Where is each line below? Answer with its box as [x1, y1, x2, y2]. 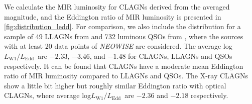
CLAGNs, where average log [4, 90, 91, 100]
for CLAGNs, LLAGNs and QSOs [128, 50, 232, 61]
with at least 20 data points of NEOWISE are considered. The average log [4, 41, 232, 51]
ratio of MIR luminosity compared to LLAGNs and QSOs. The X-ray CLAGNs [4, 70, 248, 81]
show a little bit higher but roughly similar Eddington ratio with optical [4, 80, 226, 90]
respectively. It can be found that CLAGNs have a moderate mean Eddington [4, 60, 243, 71]
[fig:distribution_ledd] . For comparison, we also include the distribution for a [4, 21, 241, 32]
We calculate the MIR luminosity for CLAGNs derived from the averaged [4, 2, 230, 12]
